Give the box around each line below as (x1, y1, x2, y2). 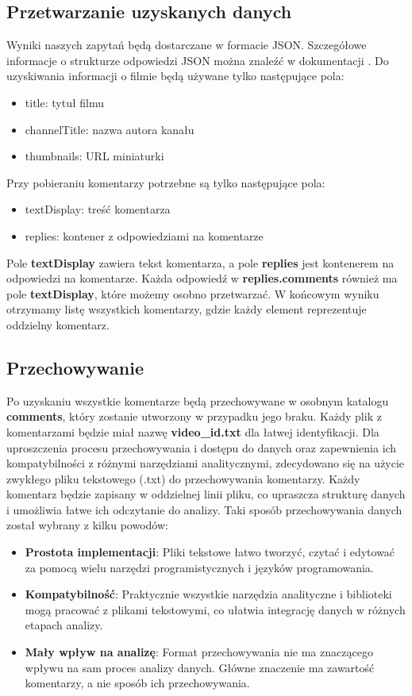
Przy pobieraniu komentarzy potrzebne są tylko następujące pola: (6, 174, 325, 190)
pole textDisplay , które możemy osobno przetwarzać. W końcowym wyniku (6, 285, 379, 302)
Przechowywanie (6, 355, 144, 379)
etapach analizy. (25, 617, 103, 633)
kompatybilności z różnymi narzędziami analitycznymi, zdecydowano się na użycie (6, 455, 405, 471)
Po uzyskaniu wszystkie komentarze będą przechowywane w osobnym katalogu (6, 392, 389, 409)
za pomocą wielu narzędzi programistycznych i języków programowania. (25, 559, 374, 575)
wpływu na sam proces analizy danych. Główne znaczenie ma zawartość (25, 659, 375, 675)
